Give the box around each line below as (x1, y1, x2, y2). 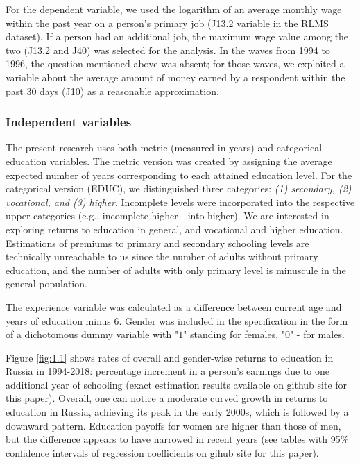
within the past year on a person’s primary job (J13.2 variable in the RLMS (6, 15, 329, 30)
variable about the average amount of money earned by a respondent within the (6, 69, 345, 84)
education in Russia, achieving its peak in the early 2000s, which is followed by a (6, 405, 349, 419)
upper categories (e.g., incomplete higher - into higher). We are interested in (6, 208, 329, 223)
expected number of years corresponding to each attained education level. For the (6, 167, 352, 182)
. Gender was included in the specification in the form (119, 313, 348, 328)
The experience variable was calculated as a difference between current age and (6, 299, 342, 314)
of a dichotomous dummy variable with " (6, 327, 179, 341)
